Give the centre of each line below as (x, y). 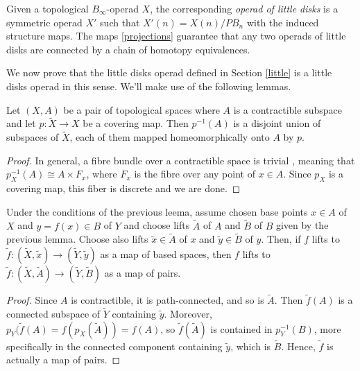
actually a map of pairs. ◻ (63, 360)
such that (120, 22)
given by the (302, 225)
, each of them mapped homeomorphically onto (170, 137)
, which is (251, 346)
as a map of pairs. (143, 272)
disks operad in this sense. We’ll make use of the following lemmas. (149, 86)
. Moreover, (188, 314)
